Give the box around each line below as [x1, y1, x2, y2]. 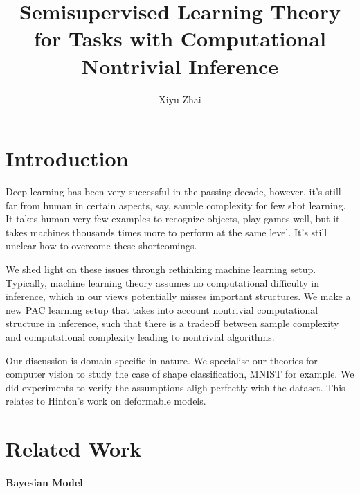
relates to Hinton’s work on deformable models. [6, 394, 206, 408]
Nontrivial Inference [82, 51, 278, 80]
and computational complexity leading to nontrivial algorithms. [6, 329, 275, 344]
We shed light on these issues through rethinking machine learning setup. [6, 262, 316, 276]
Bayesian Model [6, 475, 83, 489]
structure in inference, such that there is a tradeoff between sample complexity [6, 316, 339, 330]
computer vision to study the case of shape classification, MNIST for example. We [6, 367, 354, 381]
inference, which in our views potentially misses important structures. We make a [6, 289, 351, 303]
